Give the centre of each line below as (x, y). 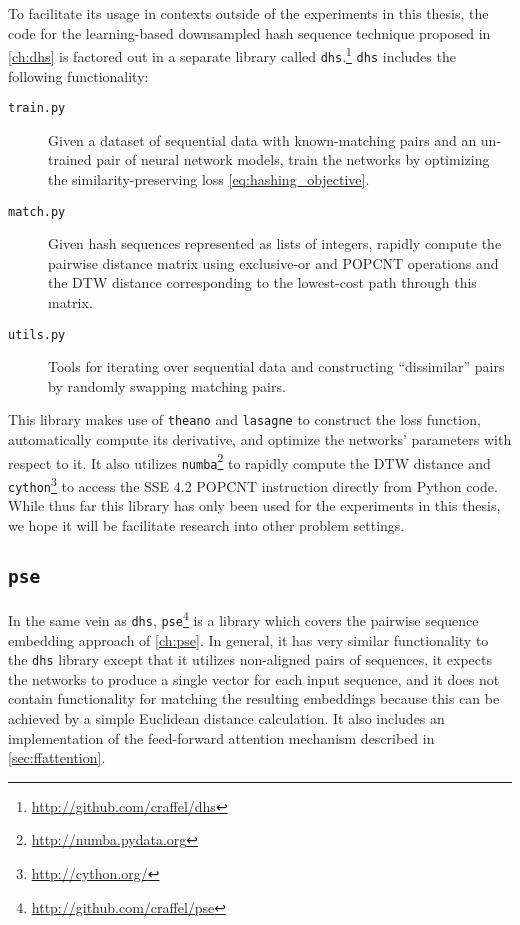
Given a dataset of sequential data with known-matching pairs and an (262, 139)
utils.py (37, 334)
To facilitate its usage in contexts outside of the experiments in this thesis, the (248, 13)
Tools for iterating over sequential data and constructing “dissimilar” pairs (276, 366)
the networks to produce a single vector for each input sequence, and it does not (254, 678)
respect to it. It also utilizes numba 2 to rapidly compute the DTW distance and (249, 461)
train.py (37, 108)
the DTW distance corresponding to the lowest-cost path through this (262, 282)
